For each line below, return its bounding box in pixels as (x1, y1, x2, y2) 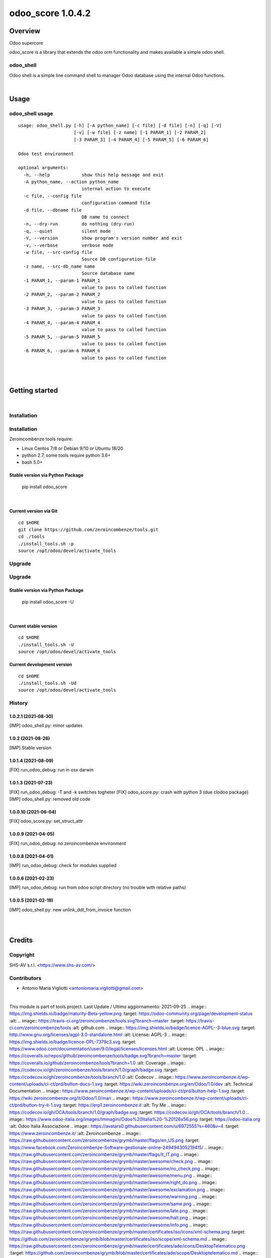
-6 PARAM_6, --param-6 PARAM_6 (23, 348, 100, 354)
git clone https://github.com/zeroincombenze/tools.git (18, 526, 159, 532)
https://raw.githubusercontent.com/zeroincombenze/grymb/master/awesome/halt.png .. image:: (9, 1215, 208, 1221)
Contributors (9, 974, 42, 981)
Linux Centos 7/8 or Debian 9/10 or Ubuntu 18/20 (22, 445, 123, 451)
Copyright (9, 952, 35, 959)
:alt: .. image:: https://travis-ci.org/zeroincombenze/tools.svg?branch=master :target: (9, 1017, 185, 1024)
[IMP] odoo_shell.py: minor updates (9, 723, 83, 729)
